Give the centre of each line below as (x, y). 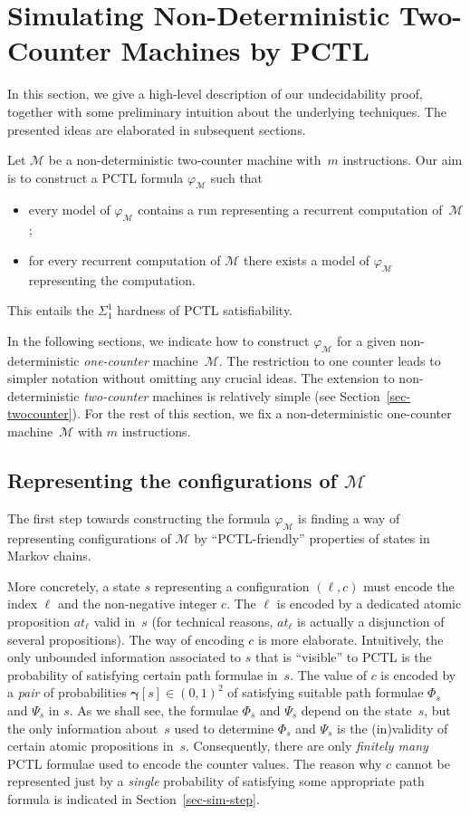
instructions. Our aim (403, 160)
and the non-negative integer (137, 604)
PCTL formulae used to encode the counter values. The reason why (195, 763)
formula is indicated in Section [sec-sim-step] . (134, 798)
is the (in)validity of (393, 728)
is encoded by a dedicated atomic (369, 604)
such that (237, 177)
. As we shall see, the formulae (153, 710)
